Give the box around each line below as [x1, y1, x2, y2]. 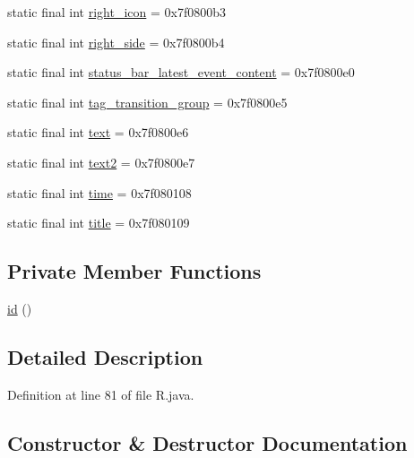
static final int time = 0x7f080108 [7, 183, 192, 202]
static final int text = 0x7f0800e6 [7, 123, 189, 142]
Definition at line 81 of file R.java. [7, 385, 194, 403]
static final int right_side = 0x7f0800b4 [7, 32, 225, 51]
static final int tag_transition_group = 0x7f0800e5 [7, 92, 288, 111]
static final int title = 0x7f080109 [7, 213, 190, 232]
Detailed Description [7, 342, 203, 370]
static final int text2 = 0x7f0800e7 [7, 152, 195, 171]
